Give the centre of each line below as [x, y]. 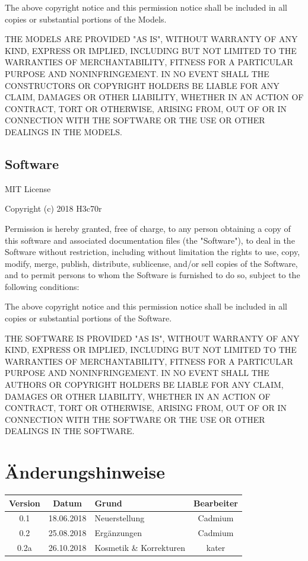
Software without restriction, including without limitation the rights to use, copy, [153, 252]
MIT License [28, 188]
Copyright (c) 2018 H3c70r [53, 208]
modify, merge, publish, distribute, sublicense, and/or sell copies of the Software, [151, 263]
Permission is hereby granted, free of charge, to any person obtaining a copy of [148, 228]
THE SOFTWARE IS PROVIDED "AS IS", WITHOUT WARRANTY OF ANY [152, 338]
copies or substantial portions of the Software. [88, 318]
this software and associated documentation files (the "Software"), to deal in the [150, 240]
